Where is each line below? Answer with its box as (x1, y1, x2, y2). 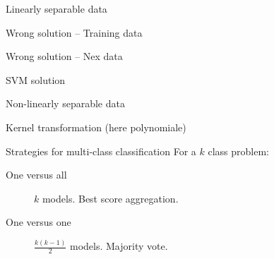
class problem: (208, 143, 269, 158)
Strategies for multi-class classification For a (6, 143, 196, 158)
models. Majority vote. (69, 239, 168, 253)
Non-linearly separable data (6, 96, 125, 111)
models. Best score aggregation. (42, 191, 179, 205)
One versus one (6, 215, 71, 229)
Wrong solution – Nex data (6, 49, 123, 64)
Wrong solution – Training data (6, 25, 143, 40)
